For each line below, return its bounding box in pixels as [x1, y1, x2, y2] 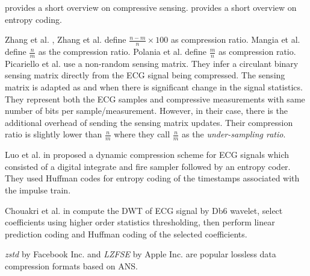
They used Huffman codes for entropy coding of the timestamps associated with [5, 172, 300, 184]
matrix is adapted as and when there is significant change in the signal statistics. [5, 81, 303, 93]
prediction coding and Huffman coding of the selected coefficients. [5, 227, 247, 240]
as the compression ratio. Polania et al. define [38, 45, 207, 58]
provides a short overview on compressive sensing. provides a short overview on [5, 1, 297, 13]
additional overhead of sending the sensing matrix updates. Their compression [5, 116, 293, 128]
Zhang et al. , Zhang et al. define [5, 33, 126, 46]
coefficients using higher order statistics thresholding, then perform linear [5, 216, 275, 228]
